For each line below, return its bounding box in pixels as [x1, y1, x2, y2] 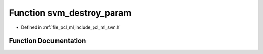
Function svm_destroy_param [9, 7, 131, 18]
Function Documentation [9, 37, 86, 45]
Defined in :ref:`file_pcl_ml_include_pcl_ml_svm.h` [21, 24, 121, 30]
